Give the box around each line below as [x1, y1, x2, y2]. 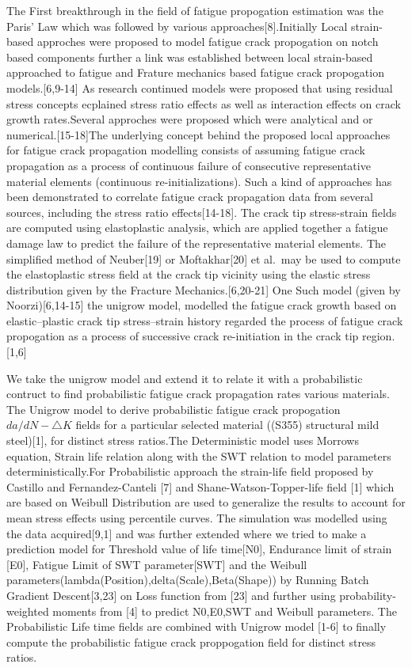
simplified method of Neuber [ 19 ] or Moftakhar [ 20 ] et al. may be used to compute [6, 250, 401, 267]
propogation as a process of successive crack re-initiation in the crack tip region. [6, 328, 395, 344]
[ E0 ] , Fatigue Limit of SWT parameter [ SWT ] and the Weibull [6, 556, 307, 572]
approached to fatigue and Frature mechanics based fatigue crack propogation [6, 64, 384, 81]
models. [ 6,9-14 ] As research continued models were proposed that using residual [6, 79, 393, 96]
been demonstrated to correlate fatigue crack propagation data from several [6, 188, 373, 205]
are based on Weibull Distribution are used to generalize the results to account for [6, 494, 406, 510]
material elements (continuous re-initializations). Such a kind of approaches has [6, 173, 392, 189]
